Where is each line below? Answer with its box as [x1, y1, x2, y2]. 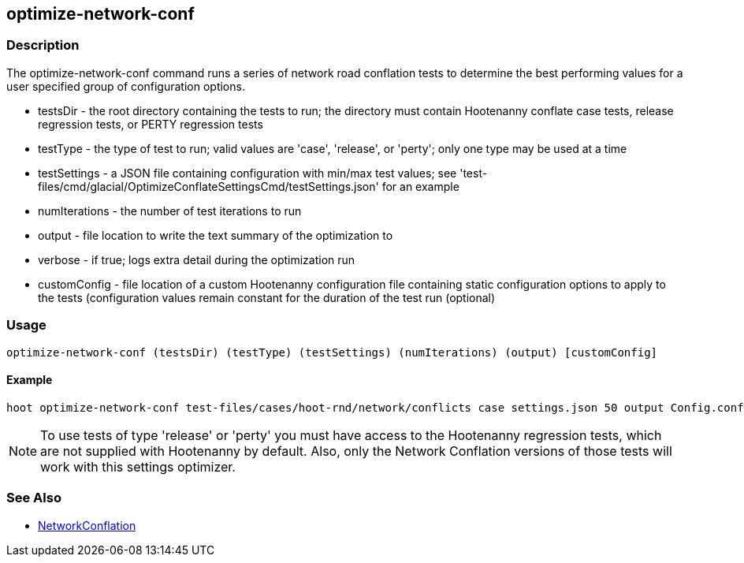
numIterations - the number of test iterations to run [38, 203, 302, 218]
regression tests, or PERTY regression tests [38, 117, 263, 131]
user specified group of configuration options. [6, 79, 245, 93]
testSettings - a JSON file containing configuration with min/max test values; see [38, 166, 457, 180]
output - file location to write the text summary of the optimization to [38, 228, 393, 242]
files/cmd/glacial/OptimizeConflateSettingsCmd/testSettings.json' [38, 179, 379, 193]
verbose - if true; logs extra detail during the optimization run [38, 252, 355, 267]
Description [6, 37, 80, 54]
